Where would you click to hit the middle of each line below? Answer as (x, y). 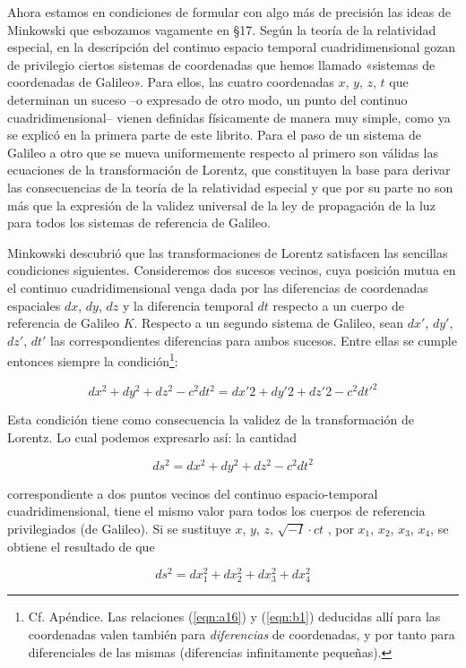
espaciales (34, 305)
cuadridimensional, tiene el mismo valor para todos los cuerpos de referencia (216, 511)
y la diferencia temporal (188, 305)
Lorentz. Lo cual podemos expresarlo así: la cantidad (152, 437)
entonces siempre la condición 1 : (93, 360)
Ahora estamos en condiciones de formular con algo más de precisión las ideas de (229, 12)
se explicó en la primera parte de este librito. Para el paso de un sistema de (214, 135)
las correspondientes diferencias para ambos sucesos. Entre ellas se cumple (254, 340)
